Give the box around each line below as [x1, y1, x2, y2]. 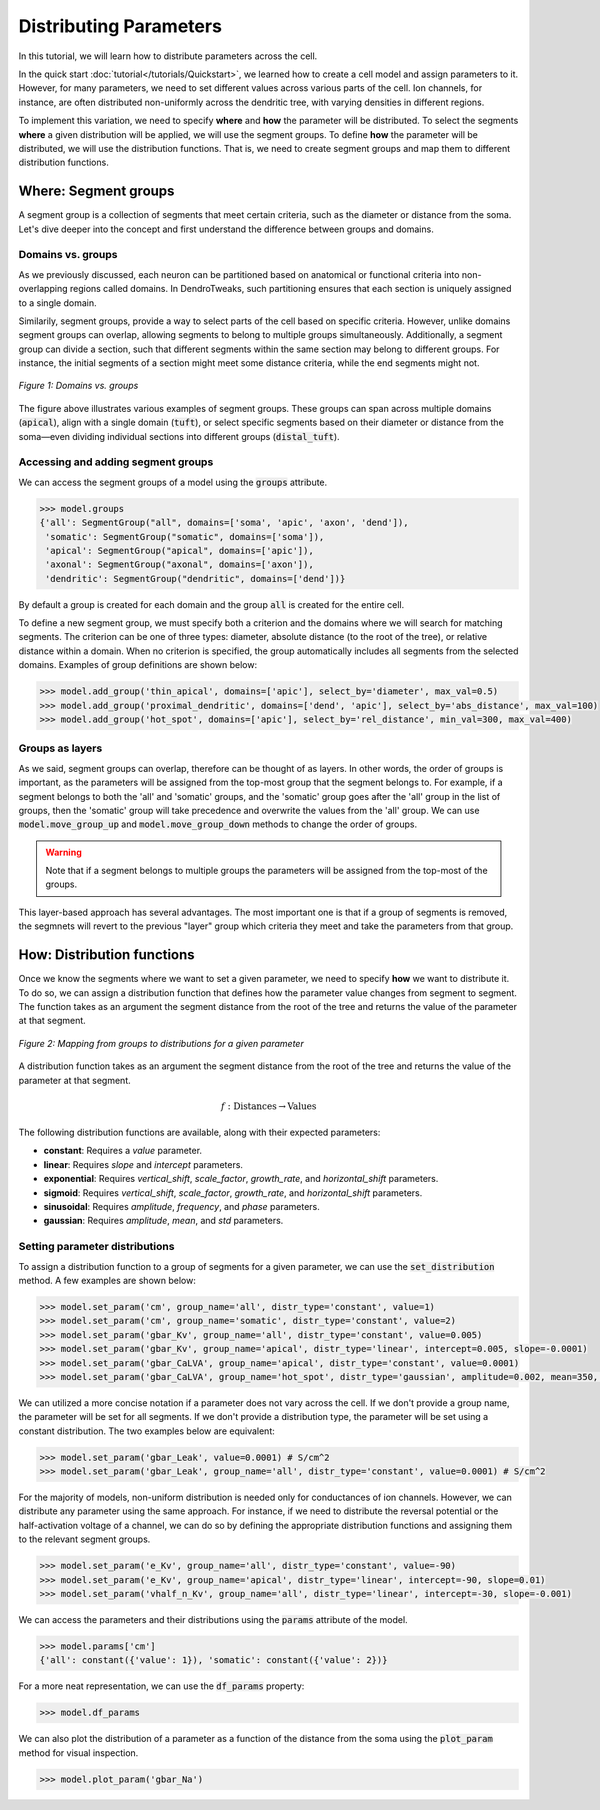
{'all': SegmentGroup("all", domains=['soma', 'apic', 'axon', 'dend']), [39, 517, 409, 529]
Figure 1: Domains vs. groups [18, 380, 139, 392]
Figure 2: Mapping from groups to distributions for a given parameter [18, 1037, 304, 1049]
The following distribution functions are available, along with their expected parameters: [18, 1126, 381, 1139]
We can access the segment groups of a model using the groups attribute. [18, 476, 328, 488]
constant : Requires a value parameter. [43, 1145, 203, 1157]
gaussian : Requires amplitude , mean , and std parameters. [43, 1215, 284, 1227]
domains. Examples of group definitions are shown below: [18, 659, 258, 671]
